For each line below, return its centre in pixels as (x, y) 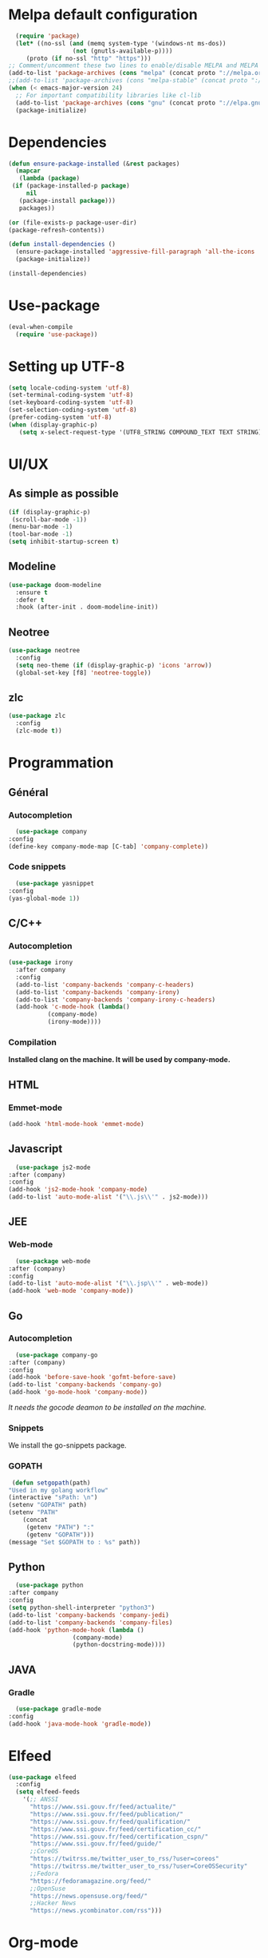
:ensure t (32, 593)
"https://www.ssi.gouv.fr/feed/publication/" (106, 1814)
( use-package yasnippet (55, 883)
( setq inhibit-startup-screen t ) (64, 542)
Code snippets (37, 866)
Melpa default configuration (103, 15)
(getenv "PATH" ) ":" (60, 1527)
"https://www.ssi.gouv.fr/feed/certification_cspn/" (119, 1837)
